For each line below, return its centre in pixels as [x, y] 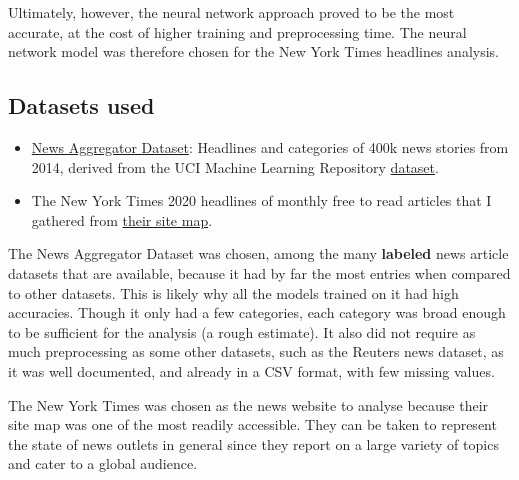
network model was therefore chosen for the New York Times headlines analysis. [253, 51]
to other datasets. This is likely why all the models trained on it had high [233, 292]
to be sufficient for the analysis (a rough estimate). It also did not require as [242, 331]
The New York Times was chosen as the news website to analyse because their [248, 404]
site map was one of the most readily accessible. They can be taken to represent [252, 424]
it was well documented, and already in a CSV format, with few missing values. [251, 370]
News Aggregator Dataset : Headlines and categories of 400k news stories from [270, 146]
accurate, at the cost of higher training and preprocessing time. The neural [237, 31]
